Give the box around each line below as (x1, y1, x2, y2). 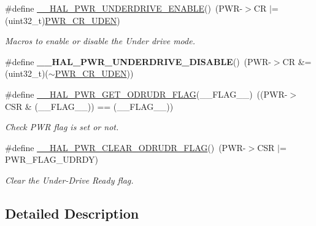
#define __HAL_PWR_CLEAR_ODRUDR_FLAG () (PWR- (5, 141, 246, 154)
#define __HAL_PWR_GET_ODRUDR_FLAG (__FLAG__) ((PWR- (5, 87, 288, 100)
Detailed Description (5, 203, 139, 222)
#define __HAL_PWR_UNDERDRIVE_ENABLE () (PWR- (5, 2, 243, 14)
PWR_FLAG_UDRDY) (5, 153, 98, 166)
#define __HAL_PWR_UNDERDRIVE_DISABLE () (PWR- (5, 55, 271, 68)
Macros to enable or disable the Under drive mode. (5, 34, 195, 47)
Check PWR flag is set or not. (5, 120, 119, 133)
